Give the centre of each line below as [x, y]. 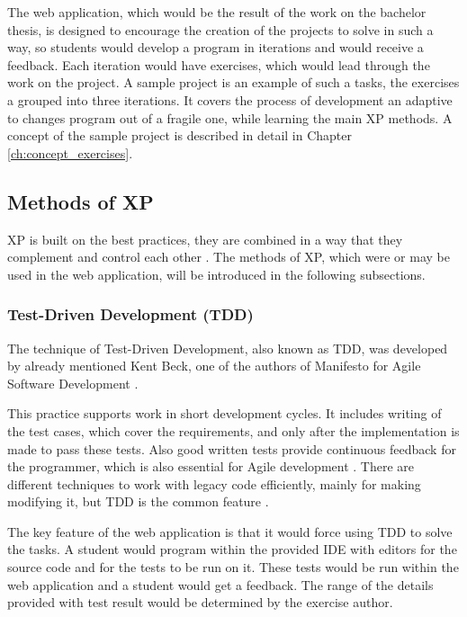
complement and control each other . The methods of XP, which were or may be [229, 257]
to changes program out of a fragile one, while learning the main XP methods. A [230, 117]
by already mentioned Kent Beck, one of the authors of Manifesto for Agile [214, 366]
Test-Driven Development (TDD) [130, 314]
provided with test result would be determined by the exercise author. [200, 602]
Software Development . [73, 383]
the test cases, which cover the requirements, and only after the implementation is [233, 430]
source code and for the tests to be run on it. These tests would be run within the [233, 567]
